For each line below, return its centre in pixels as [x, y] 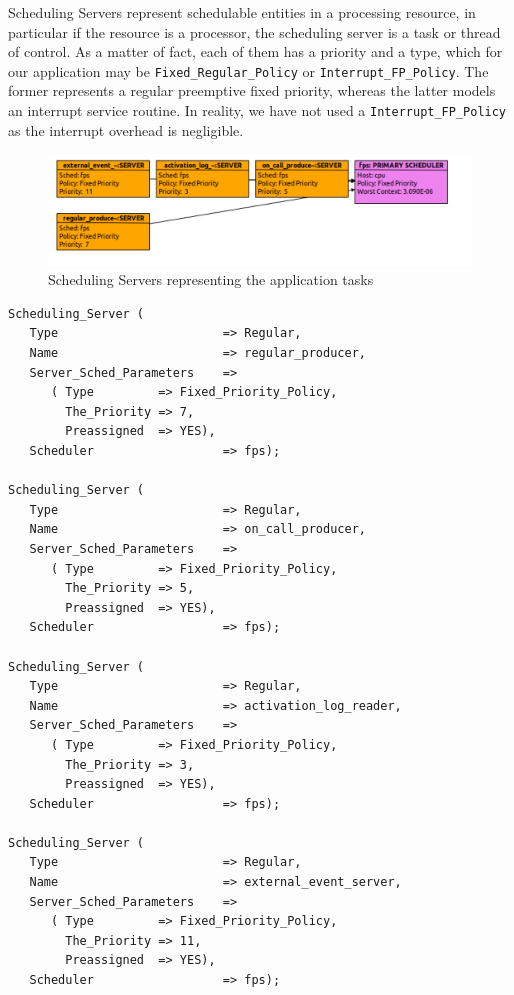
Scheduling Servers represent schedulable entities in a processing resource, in [242, 12]
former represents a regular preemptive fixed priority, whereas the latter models [252, 90]
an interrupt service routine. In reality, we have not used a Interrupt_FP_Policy [257, 110]
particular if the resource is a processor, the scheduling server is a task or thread [254, 31]
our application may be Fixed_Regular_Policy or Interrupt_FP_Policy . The [248, 70]
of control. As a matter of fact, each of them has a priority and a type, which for [255, 51]
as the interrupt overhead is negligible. [126, 129]
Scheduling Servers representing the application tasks [211, 279]
